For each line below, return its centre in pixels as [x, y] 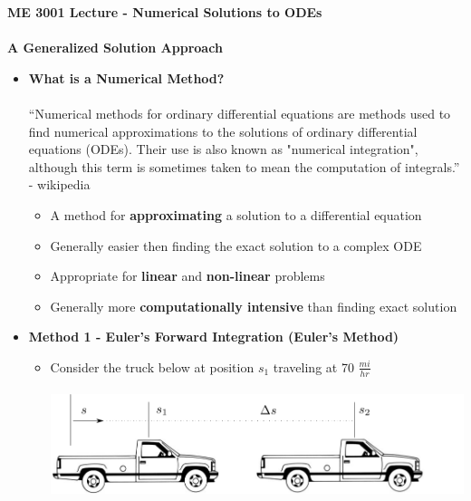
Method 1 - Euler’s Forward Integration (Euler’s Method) [214, 337]
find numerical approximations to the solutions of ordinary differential [223, 131]
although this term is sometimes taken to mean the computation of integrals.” [244, 166]
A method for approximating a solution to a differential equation [236, 214]
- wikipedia [59, 184]
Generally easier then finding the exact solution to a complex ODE [236, 245]
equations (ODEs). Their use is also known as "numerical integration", [223, 149]
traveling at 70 [313, 366]
